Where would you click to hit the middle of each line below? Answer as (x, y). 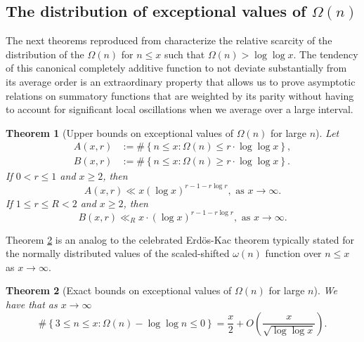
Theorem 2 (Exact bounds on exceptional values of (119, 290)
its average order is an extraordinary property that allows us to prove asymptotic (181, 81)
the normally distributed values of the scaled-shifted (118, 253)
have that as (32, 304)
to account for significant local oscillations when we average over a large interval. (180, 109)
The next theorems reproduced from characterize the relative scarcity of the (169, 40)
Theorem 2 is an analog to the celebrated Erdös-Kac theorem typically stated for (180, 239)
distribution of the (45, 54)
